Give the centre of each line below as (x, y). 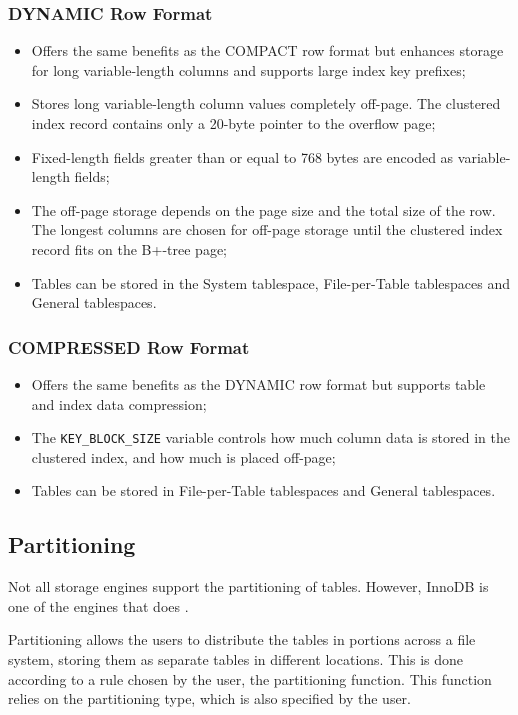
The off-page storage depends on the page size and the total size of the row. (263, 209)
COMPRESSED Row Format (129, 346)
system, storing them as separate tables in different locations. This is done (235, 658)
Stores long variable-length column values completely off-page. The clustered (266, 103)
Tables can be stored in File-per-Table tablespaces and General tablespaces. (263, 490)
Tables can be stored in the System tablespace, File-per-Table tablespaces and (271, 282)
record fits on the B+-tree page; (129, 248)
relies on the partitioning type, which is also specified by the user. (210, 698)
